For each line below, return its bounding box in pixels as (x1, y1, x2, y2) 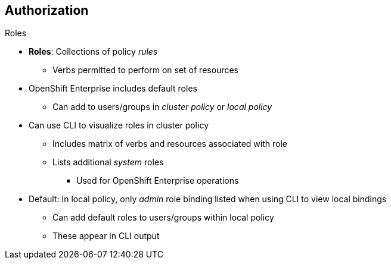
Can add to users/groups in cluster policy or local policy (52, 102, 272, 112)
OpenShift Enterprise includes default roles (29, 83, 197, 94)
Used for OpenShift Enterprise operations (76, 175, 239, 186)
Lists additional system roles (52, 157, 164, 168)
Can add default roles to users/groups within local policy (52, 212, 274, 223)
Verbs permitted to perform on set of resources (52, 65, 238, 76)
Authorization (5, 3, 89, 18)
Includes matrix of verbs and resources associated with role (52, 139, 287, 149)
